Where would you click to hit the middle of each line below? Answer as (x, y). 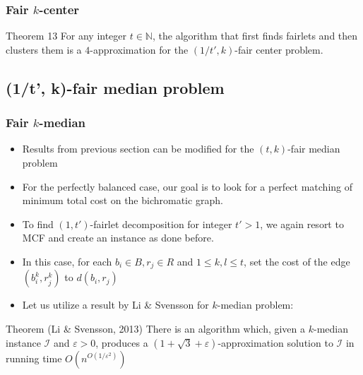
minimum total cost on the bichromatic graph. (123, 200)
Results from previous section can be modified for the (138, 149)
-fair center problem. (279, 49)
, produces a (122, 342)
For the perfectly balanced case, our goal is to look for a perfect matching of (188, 186)
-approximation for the (139, 49)
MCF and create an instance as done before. (118, 238)
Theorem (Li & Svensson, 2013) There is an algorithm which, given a (156, 329)
